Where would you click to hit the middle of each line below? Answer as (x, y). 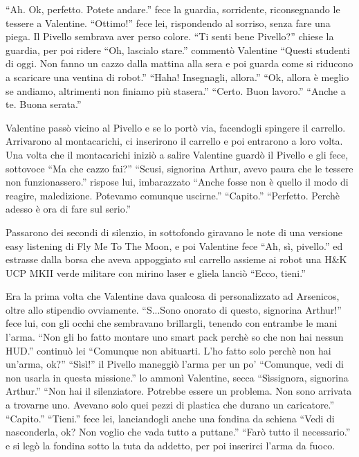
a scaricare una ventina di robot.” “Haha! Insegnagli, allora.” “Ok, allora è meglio (177, 77)
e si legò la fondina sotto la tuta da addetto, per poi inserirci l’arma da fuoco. (171, 445)
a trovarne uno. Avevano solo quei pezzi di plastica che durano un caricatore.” (170, 405)
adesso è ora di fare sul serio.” (68, 209)
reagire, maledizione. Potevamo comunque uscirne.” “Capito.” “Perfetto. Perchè (173, 195)
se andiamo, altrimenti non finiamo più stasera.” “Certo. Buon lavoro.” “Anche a (176, 90)
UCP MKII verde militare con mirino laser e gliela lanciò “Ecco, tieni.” (156, 272)
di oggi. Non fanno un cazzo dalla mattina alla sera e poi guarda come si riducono (179, 63)
